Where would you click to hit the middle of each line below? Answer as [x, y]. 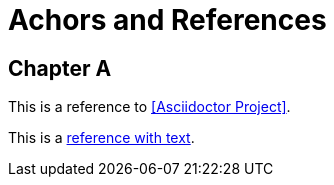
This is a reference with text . [101, 138]
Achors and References [167, 20]
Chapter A [60, 68]
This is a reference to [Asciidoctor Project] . [149, 107]
